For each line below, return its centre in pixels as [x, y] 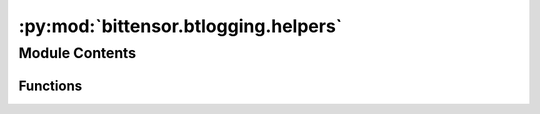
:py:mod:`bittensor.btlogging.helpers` [180, 26]
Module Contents [77, 53]
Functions [50, 85]
